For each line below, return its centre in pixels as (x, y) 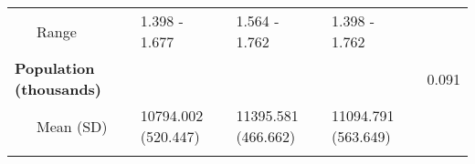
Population (55, 68)
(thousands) (58, 89)
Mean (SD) (72, 126)
